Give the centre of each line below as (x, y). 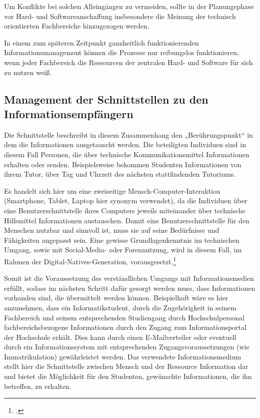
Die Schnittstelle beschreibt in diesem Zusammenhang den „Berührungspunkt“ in (128, 134)
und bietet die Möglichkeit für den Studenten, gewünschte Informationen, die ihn (128, 376)
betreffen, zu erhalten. (38, 386)
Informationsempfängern (69, 113)
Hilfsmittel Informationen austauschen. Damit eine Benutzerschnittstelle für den (127, 220)
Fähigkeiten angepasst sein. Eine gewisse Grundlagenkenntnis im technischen (122, 240)
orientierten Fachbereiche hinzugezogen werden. (77, 26)
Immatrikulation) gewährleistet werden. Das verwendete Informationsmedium (123, 356)
